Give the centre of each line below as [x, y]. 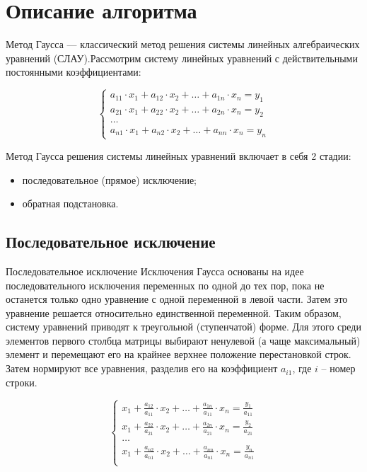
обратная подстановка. [70, 203]
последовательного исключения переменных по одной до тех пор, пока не [165, 285]
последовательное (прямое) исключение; [110, 179]
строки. [22, 382]
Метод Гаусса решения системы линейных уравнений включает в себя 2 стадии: [179, 155]
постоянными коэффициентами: [74, 72]
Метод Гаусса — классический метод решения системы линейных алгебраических [183, 44]
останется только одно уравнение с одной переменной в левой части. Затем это [177, 299]
